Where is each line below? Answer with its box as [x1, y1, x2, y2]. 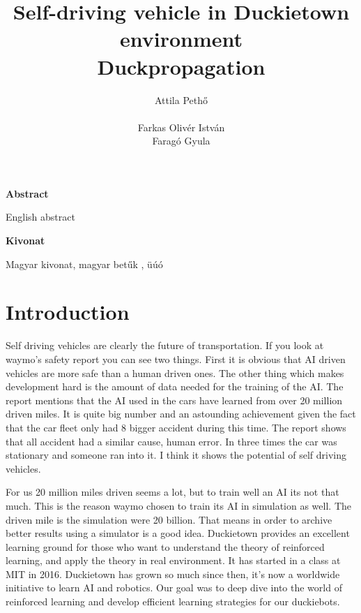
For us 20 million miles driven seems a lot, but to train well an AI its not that [6, 485, 339, 499]
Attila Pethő [154, 92, 208, 107]
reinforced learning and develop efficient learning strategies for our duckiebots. [6, 594, 340, 609]
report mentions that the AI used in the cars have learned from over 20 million [6, 392, 343, 407]
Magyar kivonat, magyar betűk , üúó [6, 256, 163, 271]
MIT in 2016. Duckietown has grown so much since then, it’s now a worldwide [6, 566, 340, 581]
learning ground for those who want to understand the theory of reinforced [6, 539, 325, 554]
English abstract [6, 209, 75, 224]
